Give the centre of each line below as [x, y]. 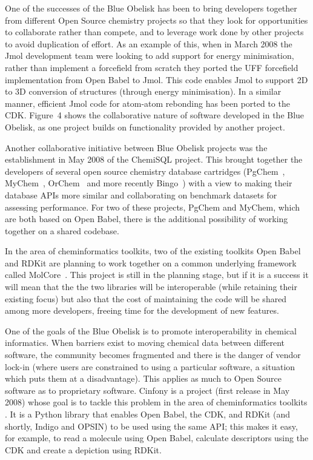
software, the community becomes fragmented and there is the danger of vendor [153, 355]
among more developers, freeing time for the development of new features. [142, 310]
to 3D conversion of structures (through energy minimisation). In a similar [143, 91]
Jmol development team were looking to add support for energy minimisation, [150, 56]
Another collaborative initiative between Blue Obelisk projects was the [136, 147]
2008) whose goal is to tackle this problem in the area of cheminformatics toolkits [156, 402]
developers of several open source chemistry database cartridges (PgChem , [145, 171]
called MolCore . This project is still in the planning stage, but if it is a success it [157, 275]
